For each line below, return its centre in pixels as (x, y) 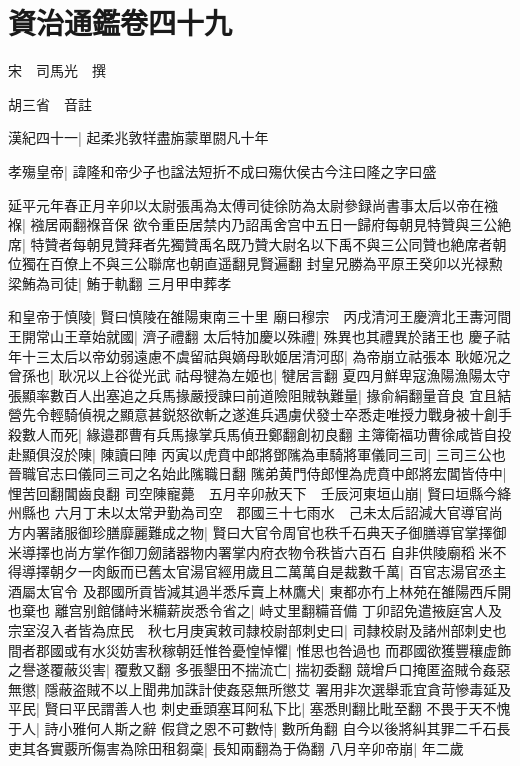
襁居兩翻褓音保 (79, 224)
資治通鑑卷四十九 (120, 22)
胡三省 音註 (50, 103)
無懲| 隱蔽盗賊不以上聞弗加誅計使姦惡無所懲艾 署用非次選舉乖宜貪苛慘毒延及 (260, 688)
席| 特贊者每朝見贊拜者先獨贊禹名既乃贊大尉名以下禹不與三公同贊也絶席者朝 (257, 243)
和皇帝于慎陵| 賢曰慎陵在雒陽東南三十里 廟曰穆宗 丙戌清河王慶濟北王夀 (246, 316)
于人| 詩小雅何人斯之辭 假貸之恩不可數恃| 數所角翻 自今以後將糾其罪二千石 (252, 727)
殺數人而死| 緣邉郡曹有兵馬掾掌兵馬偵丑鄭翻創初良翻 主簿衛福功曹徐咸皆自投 (260, 434)
